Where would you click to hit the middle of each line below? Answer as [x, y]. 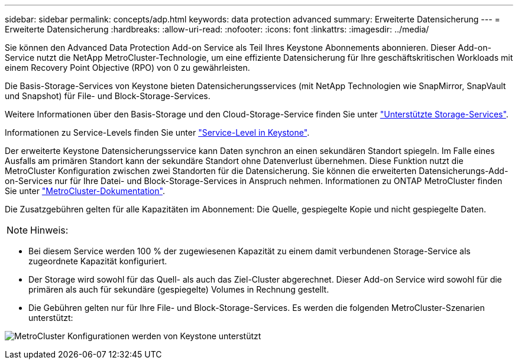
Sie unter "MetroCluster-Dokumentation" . [85, 191]
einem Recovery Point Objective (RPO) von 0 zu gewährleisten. [127, 68]
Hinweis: [49, 230]
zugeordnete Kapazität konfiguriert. [98, 261]
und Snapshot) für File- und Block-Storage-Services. [108, 96]
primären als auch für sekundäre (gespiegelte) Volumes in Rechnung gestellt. [179, 289]
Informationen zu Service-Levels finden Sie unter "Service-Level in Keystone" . [157, 132]
